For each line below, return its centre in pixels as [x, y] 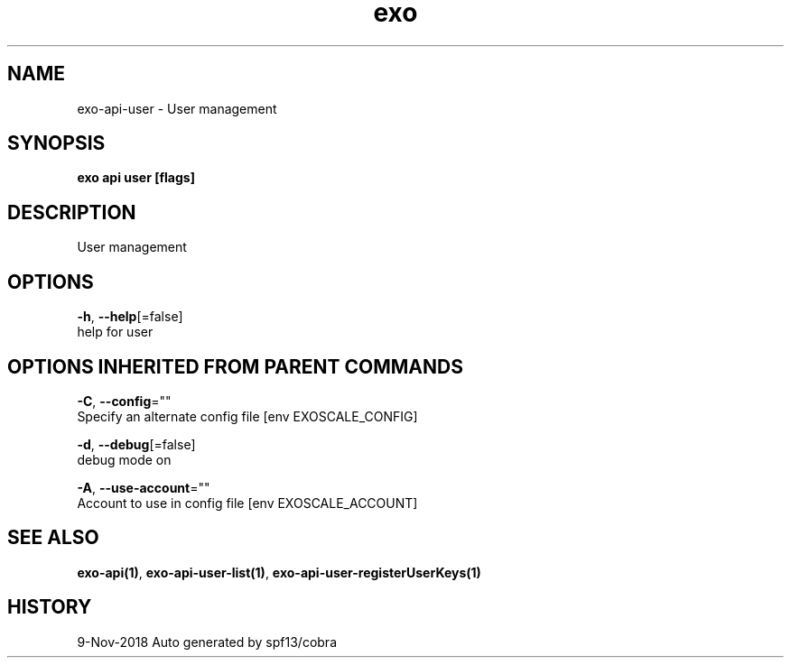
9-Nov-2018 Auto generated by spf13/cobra [207, 642]
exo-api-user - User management [177, 108]
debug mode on [124, 459]
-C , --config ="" [124, 401]
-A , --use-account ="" [144, 487]
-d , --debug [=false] [136, 444]
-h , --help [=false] [130, 317]
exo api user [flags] [136, 178]
